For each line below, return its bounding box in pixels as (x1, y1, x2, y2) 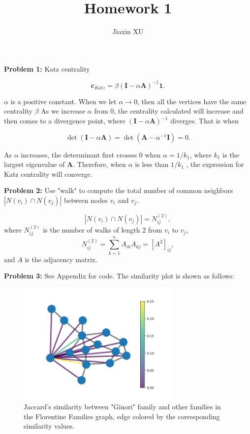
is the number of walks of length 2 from (43, 225, 162, 235)
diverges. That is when (170, 116, 239, 125)
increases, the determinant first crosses (21, 149, 137, 159)
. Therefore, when (73, 159, 126, 169)
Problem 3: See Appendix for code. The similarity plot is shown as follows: (4, 271, 234, 281)
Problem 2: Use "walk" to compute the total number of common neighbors (4, 185, 233, 196)
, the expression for (186, 159, 244, 169)
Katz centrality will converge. (4, 168, 93, 179)
